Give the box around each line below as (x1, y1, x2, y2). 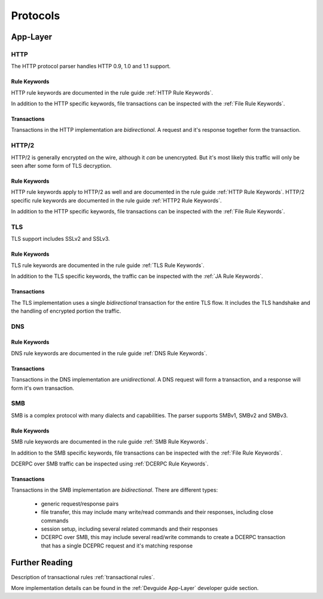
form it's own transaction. (11, 384, 75, 392)
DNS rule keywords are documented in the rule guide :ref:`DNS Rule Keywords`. (11, 349, 208, 356)
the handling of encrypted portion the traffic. (11, 307, 121, 314)
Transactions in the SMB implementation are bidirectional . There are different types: (11, 486, 218, 494)
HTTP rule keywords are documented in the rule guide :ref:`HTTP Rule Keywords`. (11, 89, 214, 96)
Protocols (11, 9, 60, 22)
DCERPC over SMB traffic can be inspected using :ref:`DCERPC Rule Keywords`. (11, 460, 209, 467)
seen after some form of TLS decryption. (11, 162, 112, 170)
